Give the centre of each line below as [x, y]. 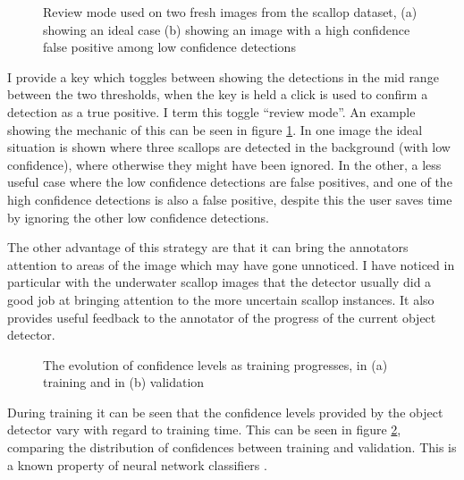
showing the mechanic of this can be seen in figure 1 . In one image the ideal [215, 129]
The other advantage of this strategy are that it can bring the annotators [208, 247]
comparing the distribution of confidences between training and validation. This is [232, 447]
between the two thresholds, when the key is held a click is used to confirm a [218, 94]
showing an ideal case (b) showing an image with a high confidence [227, 29]
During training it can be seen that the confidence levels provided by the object [225, 412]
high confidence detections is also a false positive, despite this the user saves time [230, 199]
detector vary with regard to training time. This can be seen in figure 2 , [204, 429]
